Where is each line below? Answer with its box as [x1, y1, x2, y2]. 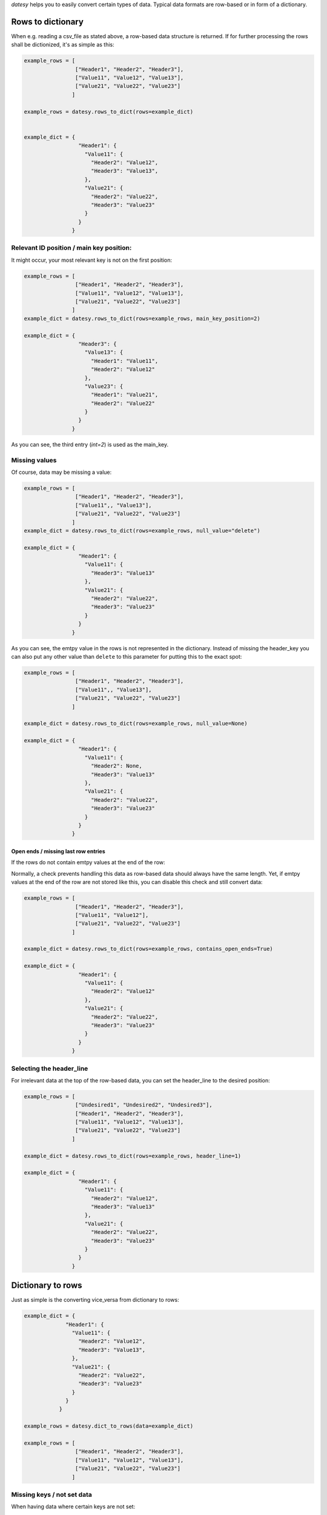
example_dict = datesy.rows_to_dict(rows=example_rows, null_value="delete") [24, 527, 260, 534]
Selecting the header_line [11, 1064, 88, 1073]
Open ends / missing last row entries [11, 847, 105, 854]
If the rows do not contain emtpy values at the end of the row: [11, 859, 166, 866]
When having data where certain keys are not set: [11, 1503, 136, 1510]
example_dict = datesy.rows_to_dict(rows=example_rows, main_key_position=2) [24, 315, 260, 322]
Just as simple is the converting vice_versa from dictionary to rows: [11, 1296, 179, 1304]
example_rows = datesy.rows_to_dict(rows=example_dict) [24, 108, 194, 115]
